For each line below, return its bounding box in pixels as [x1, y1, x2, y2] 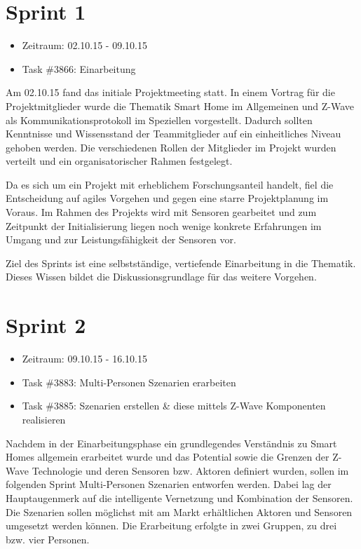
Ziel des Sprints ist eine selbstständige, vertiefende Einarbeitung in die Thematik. [6, 255, 356, 270]
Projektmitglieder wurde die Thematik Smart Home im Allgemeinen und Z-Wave [6, 98, 354, 113]
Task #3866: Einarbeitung [22, 61, 136, 76]
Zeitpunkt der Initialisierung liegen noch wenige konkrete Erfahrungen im [6, 218, 322, 233]
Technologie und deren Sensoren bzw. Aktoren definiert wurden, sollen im [32, 463, 349, 477]
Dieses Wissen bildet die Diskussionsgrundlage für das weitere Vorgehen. [6, 269, 317, 284]
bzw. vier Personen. [6, 531, 90, 546]
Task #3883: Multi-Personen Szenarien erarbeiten [22, 374, 236, 389]
